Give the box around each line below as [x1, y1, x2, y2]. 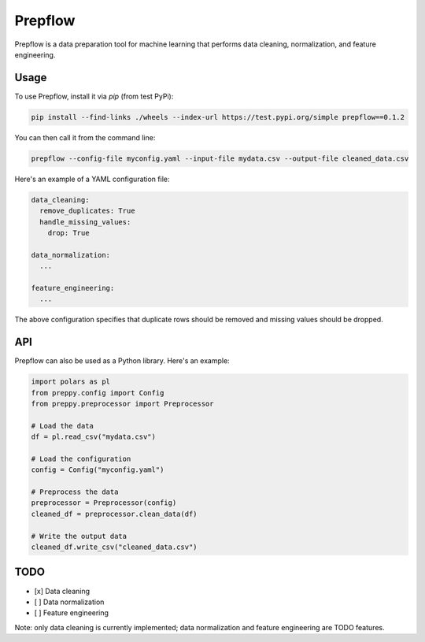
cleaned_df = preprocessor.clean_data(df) [31, 509, 198, 518]
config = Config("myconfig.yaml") [31, 466, 164, 474]
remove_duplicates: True [39, 206, 135, 216]
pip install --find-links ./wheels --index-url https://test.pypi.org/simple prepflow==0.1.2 [31, 113, 405, 121]
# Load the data [31, 421, 94, 430]
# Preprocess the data [31, 488, 119, 496]
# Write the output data [31, 532, 128, 540]
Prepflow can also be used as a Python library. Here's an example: [14, 356, 230, 366]
